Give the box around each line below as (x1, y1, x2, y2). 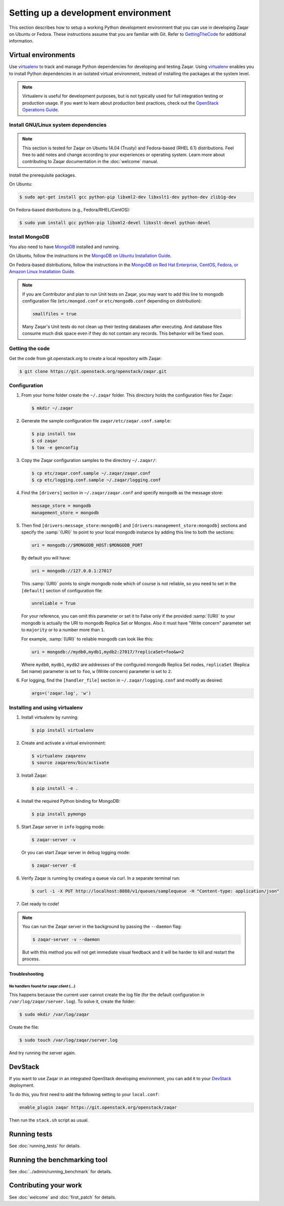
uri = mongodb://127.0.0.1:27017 (31, 568, 112, 574)
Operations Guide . (22, 107, 59, 113)
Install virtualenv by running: (21, 715, 79, 720)
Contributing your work (9, 1181, 82, 1189)
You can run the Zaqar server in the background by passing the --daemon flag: (22, 924, 182, 929)
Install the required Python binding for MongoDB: (21, 798, 120, 804)
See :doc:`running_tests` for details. (9, 1143, 81, 1149)
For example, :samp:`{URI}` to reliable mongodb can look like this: (21, 636, 154, 642)
